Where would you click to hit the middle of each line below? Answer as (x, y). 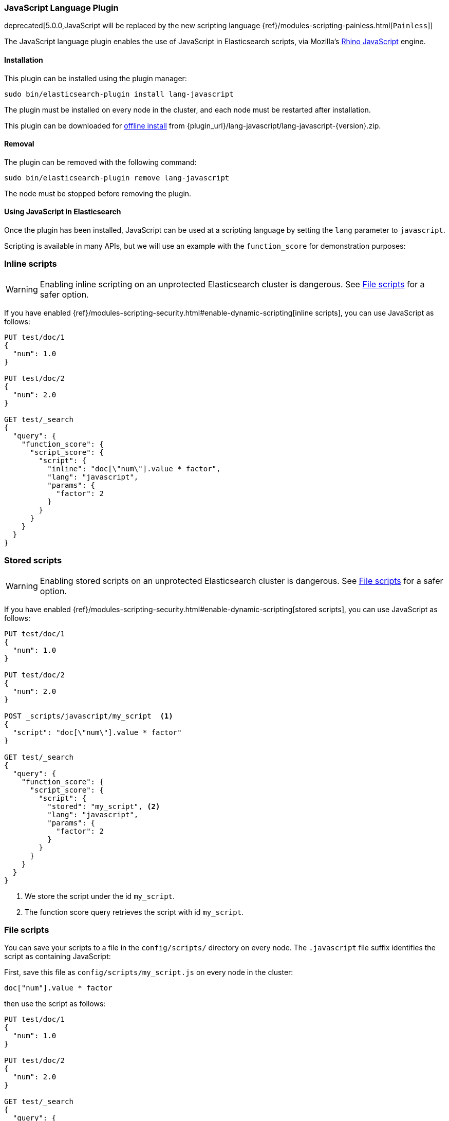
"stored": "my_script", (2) (104, 806)
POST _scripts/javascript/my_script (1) (89, 716)
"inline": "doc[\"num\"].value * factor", (134, 468)
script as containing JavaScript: (58, 957)
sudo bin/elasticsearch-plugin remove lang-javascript (117, 178)
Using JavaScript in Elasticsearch (63, 212)
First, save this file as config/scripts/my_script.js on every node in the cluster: (149, 972)
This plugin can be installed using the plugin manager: (96, 78)
